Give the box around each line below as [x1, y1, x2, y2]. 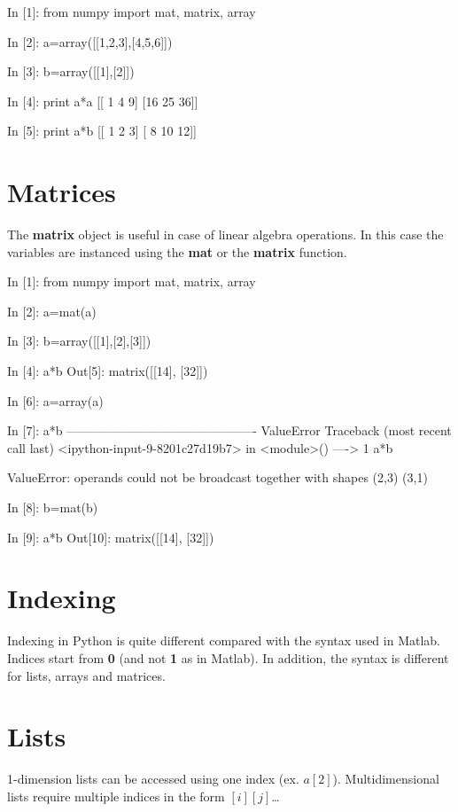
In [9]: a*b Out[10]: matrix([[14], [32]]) [7, 527, 214, 546]
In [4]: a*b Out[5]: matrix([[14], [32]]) [7, 362, 208, 380]
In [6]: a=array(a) [7, 391, 104, 410]
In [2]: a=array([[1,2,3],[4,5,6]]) [7, 32, 173, 51]
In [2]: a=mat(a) [7, 301, 97, 320]
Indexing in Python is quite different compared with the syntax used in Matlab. [7, 631, 440, 650]
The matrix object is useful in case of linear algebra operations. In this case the [7, 225, 444, 244]
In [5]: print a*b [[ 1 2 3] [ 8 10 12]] [7, 121, 197, 140]
